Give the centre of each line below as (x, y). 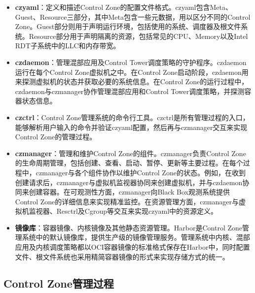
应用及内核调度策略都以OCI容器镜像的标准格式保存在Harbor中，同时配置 (132, 247)
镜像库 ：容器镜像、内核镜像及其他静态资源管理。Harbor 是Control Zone (128, 227)
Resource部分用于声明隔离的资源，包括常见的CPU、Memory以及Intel (138, 36)
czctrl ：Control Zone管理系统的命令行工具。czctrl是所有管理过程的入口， (132, 117)
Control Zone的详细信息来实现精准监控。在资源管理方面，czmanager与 (127, 201)
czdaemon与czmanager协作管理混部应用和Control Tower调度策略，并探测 (130, 91)
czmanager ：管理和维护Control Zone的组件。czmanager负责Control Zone (130, 153)
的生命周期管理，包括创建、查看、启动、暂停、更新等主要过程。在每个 (129, 163)
